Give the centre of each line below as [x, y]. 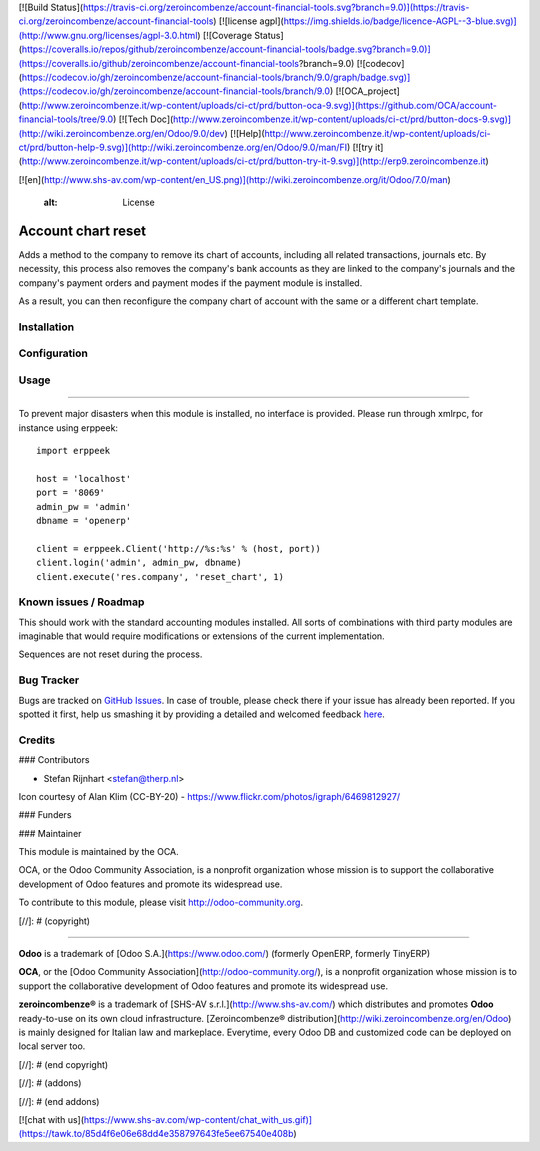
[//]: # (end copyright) [63, 1064]
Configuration [53, 353]
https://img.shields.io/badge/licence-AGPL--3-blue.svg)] [400, 21]
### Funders [45, 815]
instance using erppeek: [68, 427]
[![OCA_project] [367, 91]
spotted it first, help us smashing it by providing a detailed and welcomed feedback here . [201, 714]
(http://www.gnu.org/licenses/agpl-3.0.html [108, 35]
